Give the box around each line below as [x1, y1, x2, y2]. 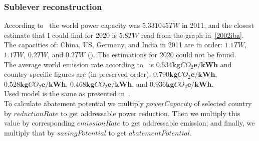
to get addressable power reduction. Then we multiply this [61, 108, 240, 118]
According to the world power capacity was [4, 20, 140, 30]
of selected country [194, 98, 252, 108]
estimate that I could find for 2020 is [4, 29, 117, 40]
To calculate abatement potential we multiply [4, 98, 144, 108]
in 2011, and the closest [181, 20, 254, 30]
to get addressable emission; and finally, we [122, 118, 255, 128]
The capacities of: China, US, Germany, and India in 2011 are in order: [4, 39, 222, 50]
